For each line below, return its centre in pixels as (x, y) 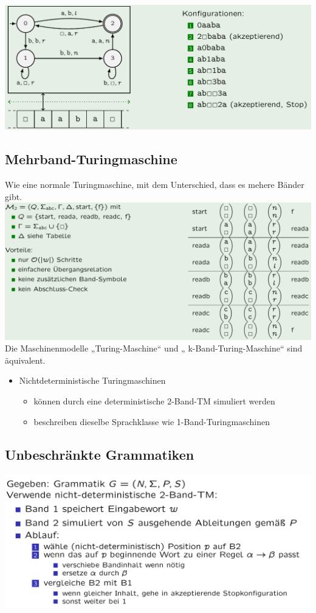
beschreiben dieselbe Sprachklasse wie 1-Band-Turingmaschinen (152, 421)
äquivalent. (25, 360)
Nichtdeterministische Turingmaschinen (92, 380)
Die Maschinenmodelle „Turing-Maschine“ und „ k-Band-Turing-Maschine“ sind (154, 348)
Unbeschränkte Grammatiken (100, 454)
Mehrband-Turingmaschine (91, 159)
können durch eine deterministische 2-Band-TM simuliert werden (154, 401)
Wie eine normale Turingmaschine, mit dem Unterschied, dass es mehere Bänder (155, 185)
